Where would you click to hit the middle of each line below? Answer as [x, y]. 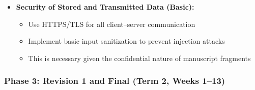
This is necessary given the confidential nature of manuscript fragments [139, 58]
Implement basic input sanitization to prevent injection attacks [126, 41]
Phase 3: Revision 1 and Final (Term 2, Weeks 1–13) [115, 81]
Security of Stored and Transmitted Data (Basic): [105, 7]
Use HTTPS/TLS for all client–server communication [112, 24]
